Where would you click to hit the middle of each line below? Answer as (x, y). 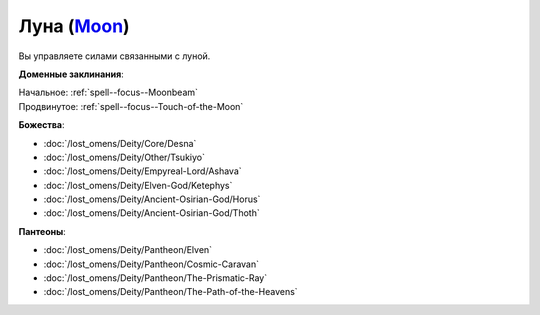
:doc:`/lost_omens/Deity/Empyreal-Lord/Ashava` (142, 171)
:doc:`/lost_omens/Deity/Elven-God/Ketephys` (138, 185)
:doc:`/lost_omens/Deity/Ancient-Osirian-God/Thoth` (151, 213)
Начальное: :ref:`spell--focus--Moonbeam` (108, 92)
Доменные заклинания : (71, 74)
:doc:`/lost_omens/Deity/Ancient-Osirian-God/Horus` (152, 199)
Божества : (41, 125)
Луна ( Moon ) (74, 26)
